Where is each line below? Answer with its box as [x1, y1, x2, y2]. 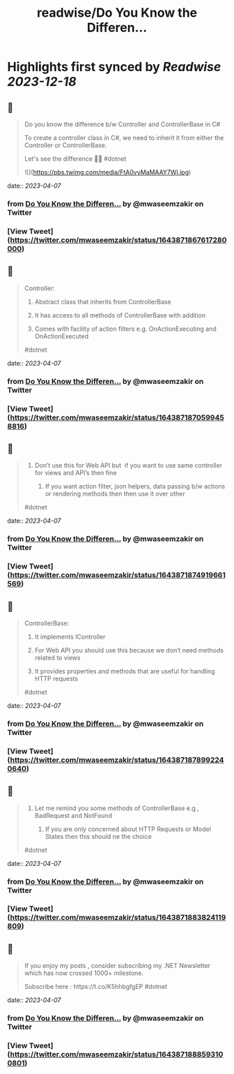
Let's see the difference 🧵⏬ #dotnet [24, 155, 127, 163]
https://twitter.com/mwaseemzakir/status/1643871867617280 [10, 235, 228, 245]
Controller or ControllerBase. [24, 141, 107, 149]
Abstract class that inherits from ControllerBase [34, 297, 172, 306]
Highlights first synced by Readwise [7, 59, 221, 75]
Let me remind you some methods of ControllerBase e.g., [34, 804, 200, 812]
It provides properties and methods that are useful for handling [34, 666, 215, 675]
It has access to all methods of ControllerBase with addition [34, 311, 206, 319]
